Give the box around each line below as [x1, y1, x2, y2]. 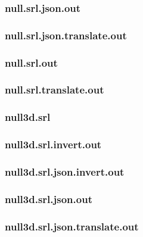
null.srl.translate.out [5, 82, 104, 97]
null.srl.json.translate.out [5, 27, 127, 42]
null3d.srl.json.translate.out [5, 219, 139, 233]
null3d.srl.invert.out [5, 137, 102, 152]
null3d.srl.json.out [5, 191, 92, 206]
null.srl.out [5, 55, 58, 70]
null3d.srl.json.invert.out [5, 164, 125, 179]
